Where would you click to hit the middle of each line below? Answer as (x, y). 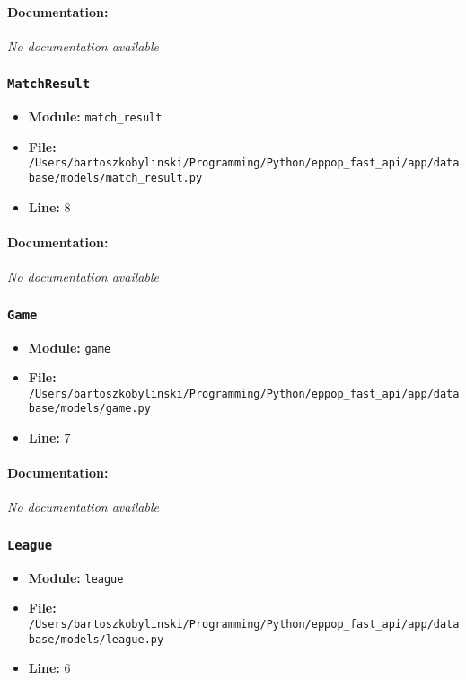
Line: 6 (49, 668)
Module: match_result (95, 116)
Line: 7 (49, 438)
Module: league (76, 577)
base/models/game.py (89, 409)
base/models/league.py (96, 639)
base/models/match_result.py (115, 179)
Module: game (70, 347)
